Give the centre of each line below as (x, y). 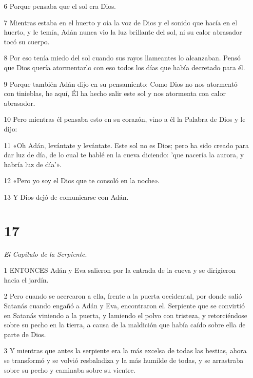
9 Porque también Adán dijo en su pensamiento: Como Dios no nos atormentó (121, 84)
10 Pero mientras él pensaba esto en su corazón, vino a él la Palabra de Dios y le (125, 119)
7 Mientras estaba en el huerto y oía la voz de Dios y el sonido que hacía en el (121, 22)
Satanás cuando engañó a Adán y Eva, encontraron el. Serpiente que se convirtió (125, 305)
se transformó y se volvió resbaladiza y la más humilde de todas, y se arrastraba (124, 360)
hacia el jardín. (26, 279)
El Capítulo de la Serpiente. (46, 254)
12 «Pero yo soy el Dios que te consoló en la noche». (82, 180)
